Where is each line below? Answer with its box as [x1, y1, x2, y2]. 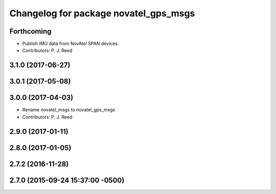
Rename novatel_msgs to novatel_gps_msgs [22, 107, 116, 113]
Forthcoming [9, 27, 52, 36]
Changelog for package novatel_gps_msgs [9, 8, 195, 19]
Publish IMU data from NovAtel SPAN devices [22, 41, 118, 47]
